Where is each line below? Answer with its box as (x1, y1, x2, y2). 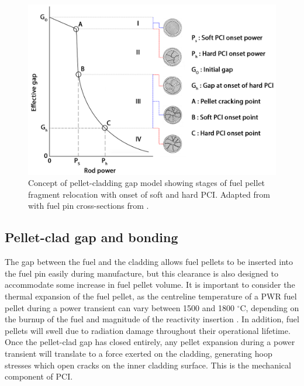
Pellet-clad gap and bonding (5, 228, 178, 246)
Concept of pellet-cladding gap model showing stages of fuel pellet (28, 177, 265, 189)
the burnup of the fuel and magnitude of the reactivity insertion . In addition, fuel (5, 313, 299, 325)
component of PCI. (5, 370, 73, 382)
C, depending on (240, 301, 299, 313)
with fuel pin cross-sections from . (28, 199, 149, 212)
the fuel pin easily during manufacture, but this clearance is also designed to (5, 267, 278, 279)
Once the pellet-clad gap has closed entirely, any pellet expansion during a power (5, 336, 295, 348)
